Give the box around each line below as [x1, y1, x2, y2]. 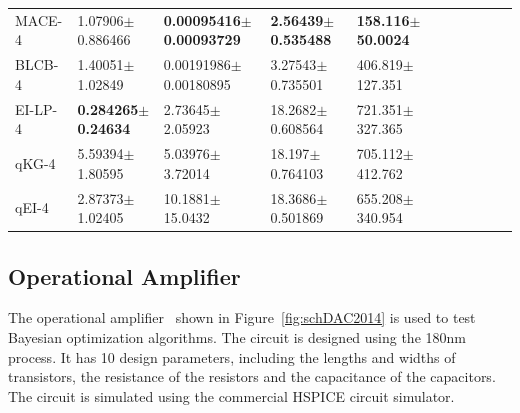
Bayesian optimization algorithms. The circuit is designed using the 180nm [8, 326, 466, 347]
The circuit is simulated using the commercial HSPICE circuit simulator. [8, 385, 455, 406]
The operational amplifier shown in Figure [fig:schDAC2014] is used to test [8, 307, 476, 328]
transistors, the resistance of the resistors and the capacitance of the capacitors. [8, 366, 496, 387]
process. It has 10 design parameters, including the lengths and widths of [8, 346, 456, 367]
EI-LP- [15, 98, 58, 119]
